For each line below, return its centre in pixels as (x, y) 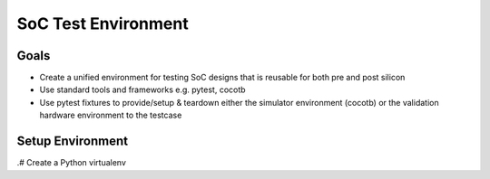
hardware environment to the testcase (111, 115)
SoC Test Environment (103, 24)
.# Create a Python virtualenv (72, 163)
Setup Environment (73, 141)
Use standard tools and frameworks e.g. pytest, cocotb (142, 89)
